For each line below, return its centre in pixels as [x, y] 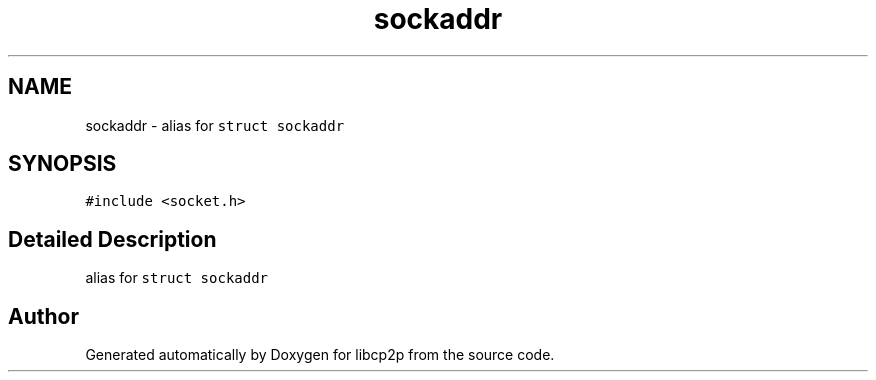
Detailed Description [112, 239]
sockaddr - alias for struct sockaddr [215, 125]
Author [43, 316]
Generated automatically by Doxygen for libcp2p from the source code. [320, 355]
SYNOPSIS [62, 164]
